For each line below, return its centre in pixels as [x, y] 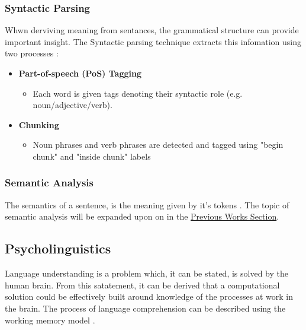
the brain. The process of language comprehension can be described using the [145, 308]
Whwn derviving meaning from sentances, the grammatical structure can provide [152, 30]
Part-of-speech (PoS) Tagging [80, 73]
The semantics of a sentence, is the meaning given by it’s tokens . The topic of [147, 204]
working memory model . [50, 320]
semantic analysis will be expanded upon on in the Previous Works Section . [142, 216]
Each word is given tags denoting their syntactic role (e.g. [138, 93]
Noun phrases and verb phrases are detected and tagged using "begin [158, 145]
